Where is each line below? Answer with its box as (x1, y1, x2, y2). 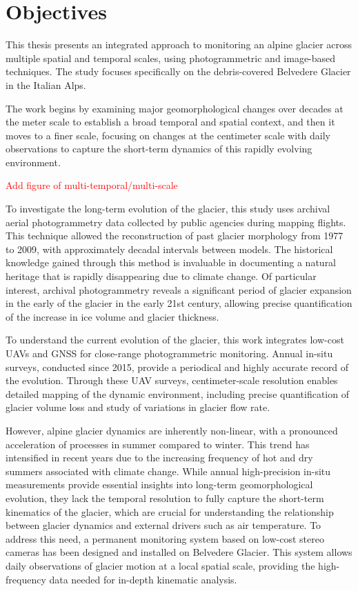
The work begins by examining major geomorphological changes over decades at (6, 101, 344, 115)
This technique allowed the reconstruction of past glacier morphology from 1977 (6, 228, 344, 243)
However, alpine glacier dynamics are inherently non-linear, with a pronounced (6, 423, 338, 437)
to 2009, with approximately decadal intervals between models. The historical (6, 241, 333, 256)
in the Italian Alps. (6, 77, 86, 92)
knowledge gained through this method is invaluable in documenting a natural (6, 255, 337, 270)
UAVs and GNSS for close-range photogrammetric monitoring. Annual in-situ (6, 346, 333, 360)
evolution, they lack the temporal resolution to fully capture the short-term (6, 490, 324, 505)
